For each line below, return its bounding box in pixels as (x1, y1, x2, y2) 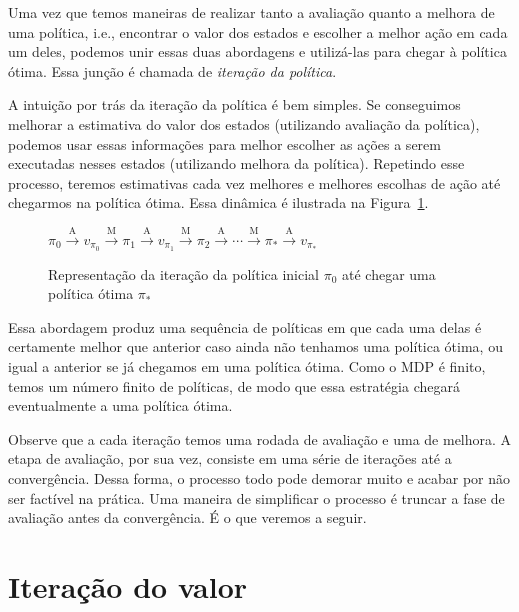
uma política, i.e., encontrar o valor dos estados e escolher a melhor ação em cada (8, 21, 508, 42)
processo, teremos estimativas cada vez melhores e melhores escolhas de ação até (8, 172, 501, 193)
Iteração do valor (8, 565, 248, 606)
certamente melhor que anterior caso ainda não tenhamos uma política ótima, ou (8, 336, 503, 357)
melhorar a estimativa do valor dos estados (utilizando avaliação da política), (8, 113, 480, 134)
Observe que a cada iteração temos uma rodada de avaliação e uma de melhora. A (8, 428, 512, 449)
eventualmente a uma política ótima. (8, 395, 233, 416)
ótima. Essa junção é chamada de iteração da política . (8, 60, 337, 81)
